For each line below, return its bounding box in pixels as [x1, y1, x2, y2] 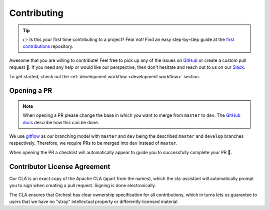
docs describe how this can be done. [22, 119, 99, 125]
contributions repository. [22, 43, 73, 49]
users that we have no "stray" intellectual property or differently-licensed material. [9, 199, 179, 205]
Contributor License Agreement [9, 162, 110, 171]
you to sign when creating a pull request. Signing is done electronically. [9, 183, 156, 189]
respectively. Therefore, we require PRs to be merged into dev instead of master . [9, 140, 178, 146]
